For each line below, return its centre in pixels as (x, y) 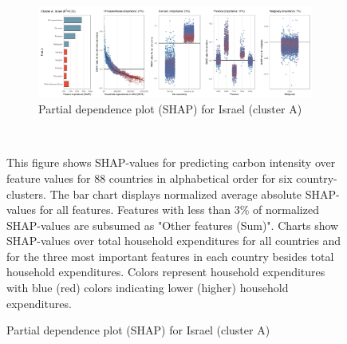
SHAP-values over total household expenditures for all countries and (174, 241)
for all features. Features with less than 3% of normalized (179, 210)
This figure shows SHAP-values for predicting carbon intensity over (171, 162)
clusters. (26, 194)
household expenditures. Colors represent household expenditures (166, 272)
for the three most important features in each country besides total (170, 256)
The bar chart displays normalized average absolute (176, 194)
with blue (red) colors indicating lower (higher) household (148, 288)
